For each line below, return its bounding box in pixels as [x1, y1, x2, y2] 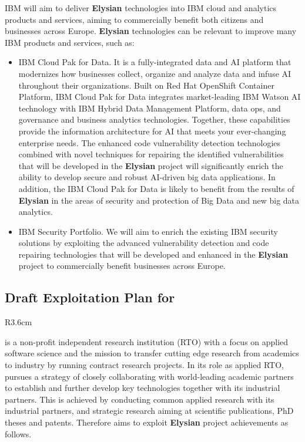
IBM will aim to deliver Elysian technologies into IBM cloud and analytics [5, 2, 277, 14]
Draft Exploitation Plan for [5, 288, 175, 306]
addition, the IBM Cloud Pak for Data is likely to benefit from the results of [18, 182, 294, 194]
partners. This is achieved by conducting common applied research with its [5, 393, 274, 405]
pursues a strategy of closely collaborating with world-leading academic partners [5, 370, 294, 382]
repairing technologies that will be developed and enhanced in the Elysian [18, 248, 289, 260]
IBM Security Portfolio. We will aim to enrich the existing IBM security [18, 225, 278, 237]
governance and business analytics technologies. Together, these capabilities [18, 113, 290, 126]
